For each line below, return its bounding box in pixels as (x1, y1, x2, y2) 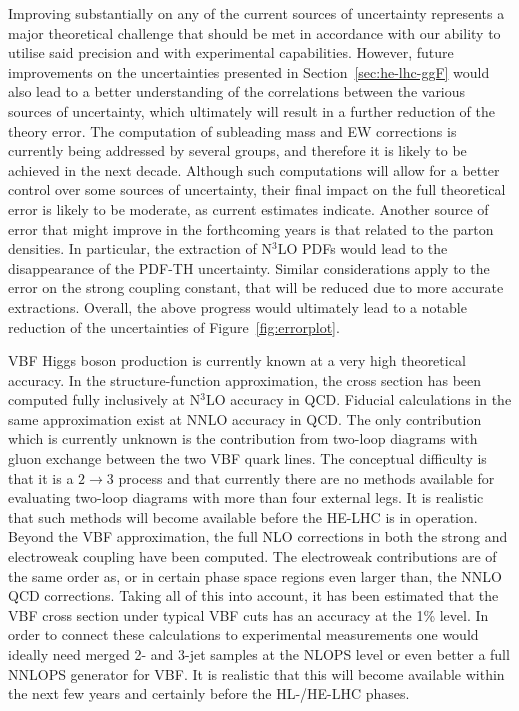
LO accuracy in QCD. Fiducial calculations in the (205, 389, 512, 410)
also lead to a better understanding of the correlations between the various (8, 81, 466, 102)
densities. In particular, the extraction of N (8, 238, 272, 259)
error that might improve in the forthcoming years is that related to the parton (8, 218, 494, 239)
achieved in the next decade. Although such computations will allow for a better (8, 159, 500, 180)
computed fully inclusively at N (8, 389, 201, 410)
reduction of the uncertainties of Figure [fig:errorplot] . (8, 316, 340, 337)
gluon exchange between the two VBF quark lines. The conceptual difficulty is (8, 448, 487, 469)
